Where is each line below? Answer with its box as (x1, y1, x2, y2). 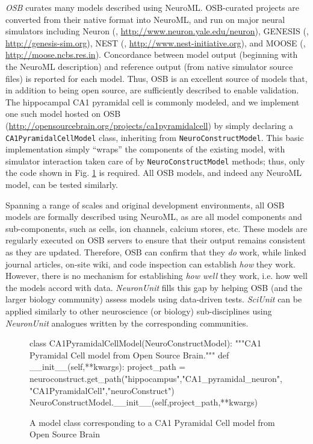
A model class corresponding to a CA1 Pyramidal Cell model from (29, 416, 275, 428)
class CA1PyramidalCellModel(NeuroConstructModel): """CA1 (29, 337, 261, 349)
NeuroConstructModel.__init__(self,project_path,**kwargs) (29, 396, 258, 408)
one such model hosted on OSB (5, 107, 121, 120)
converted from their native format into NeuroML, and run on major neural (5, 13, 285, 25)
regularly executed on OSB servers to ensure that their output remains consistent (5, 234, 306, 246)
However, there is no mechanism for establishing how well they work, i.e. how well (5, 269, 308, 282)
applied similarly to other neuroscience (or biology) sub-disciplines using (5, 304, 272, 317)
